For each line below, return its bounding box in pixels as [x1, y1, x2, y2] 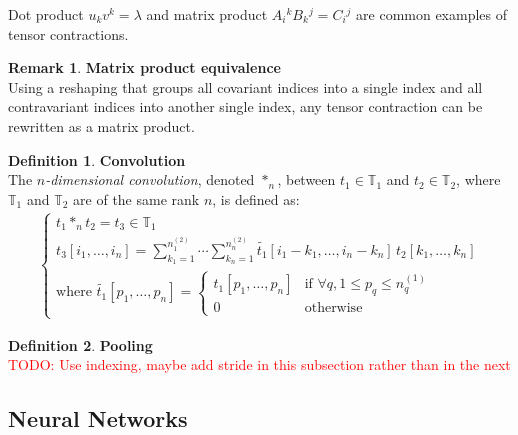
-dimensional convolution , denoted [45, 169, 255, 190]
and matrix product [146, 4, 268, 24]
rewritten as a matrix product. [8, 115, 195, 136]
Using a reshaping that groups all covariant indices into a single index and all [8, 76, 483, 97]
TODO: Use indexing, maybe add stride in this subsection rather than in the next [8, 354, 511, 375]
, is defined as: [212, 188, 300, 209]
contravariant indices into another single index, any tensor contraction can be [8, 96, 483, 117]
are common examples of [356, 4, 508, 24]
